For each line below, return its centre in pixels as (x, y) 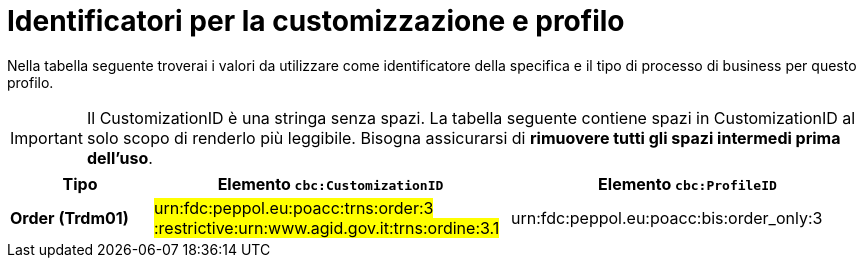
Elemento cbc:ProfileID (687, 183)
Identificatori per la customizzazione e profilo (316, 21)
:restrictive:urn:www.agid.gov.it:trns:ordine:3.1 (326, 227)
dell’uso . (119, 157)
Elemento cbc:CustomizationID (330, 183)
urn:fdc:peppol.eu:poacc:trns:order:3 (293, 207)
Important (46, 137)
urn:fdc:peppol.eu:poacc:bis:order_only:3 (666, 217)
